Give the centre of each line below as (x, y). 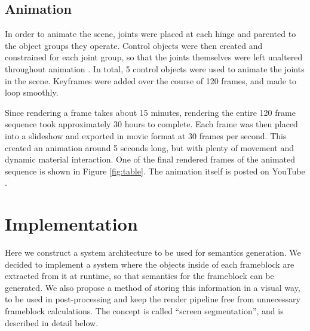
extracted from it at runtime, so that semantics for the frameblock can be (139, 276)
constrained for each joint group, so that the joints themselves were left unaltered (154, 57)
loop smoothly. (32, 92)
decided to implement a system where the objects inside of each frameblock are (150, 264)
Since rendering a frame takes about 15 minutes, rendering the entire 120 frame (150, 112)
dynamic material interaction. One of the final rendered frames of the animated (150, 159)
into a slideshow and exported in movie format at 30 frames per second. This (146, 135)
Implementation (71, 224)
